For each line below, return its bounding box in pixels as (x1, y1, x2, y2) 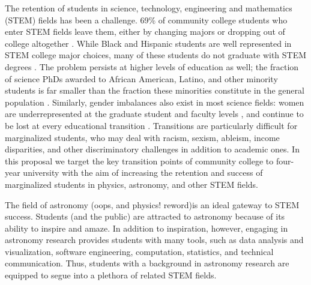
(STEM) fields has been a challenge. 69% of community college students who (5, 13, 288, 26)
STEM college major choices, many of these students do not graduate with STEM (5, 49, 307, 61)
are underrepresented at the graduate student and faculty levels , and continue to (5, 107, 304, 120)
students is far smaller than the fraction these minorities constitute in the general (5, 84, 304, 97)
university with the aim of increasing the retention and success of (23, 166, 263, 179)
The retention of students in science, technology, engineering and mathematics (5, 2, 292, 14)
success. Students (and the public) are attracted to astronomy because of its (5, 210, 285, 223)
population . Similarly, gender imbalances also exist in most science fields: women (5, 95, 304, 108)
